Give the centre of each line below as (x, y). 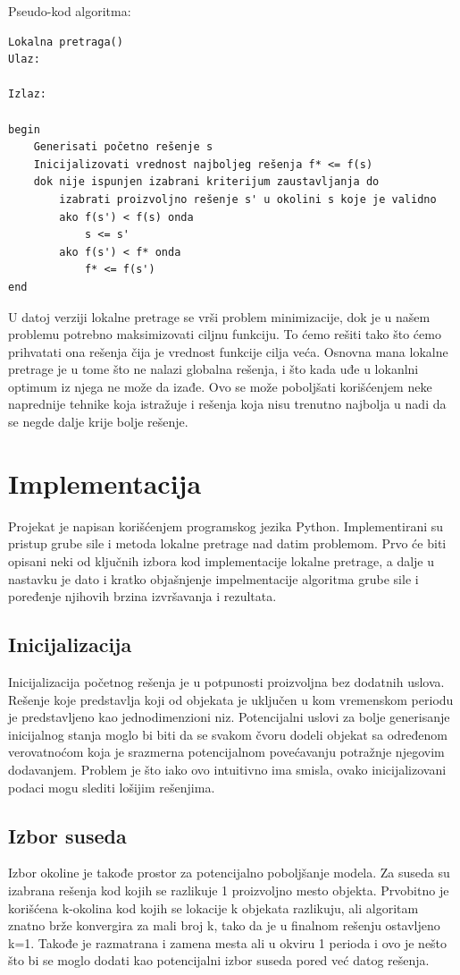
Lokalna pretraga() (66, 42)
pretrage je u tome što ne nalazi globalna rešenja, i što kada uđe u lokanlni (213, 369)
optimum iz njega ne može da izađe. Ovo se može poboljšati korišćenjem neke (220, 386)
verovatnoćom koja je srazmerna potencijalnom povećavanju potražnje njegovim (226, 752)
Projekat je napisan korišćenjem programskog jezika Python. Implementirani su (226, 526)
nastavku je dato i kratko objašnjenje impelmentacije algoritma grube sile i (213, 578)
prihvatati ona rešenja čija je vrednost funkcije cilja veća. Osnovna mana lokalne (228, 351)
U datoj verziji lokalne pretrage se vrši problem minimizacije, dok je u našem (219, 316)
